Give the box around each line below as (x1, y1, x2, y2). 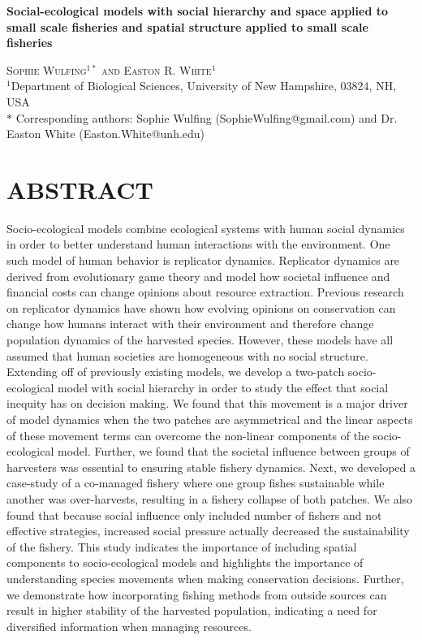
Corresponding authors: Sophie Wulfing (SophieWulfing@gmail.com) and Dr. (15, 109, 398, 126)
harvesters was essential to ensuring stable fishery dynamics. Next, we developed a (6, 458, 416, 475)
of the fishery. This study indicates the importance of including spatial (6, 538, 357, 555)
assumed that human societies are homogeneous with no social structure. (6, 347, 368, 364)
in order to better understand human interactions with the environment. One (6, 236, 390, 253)
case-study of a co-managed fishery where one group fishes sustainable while (6, 474, 385, 491)
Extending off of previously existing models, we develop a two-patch (6, 363, 345, 380)
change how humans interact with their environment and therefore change (6, 315, 374, 332)
